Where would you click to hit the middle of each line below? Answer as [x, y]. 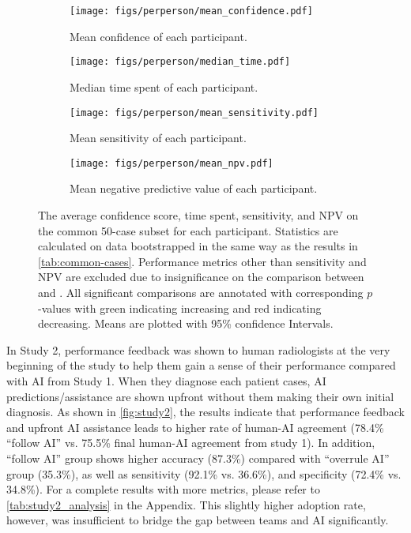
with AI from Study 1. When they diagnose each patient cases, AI [166, 380]
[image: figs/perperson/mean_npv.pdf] [172, 163]
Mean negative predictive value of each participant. [194, 188]
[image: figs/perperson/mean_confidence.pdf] [191, 11]
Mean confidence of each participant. [158, 36]
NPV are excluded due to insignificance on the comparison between [201, 277]
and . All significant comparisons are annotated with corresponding [201, 292]
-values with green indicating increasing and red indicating [180, 308]
